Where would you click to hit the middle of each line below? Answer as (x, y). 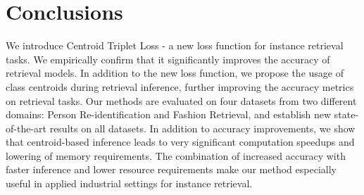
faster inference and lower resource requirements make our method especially (171, 169)
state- (346, 114)
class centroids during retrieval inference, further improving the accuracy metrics (180, 86)
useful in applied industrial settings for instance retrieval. (129, 183)
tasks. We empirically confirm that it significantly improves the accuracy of (168, 59)
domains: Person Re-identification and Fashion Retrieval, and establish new (169, 114)
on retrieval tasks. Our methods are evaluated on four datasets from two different (181, 100)
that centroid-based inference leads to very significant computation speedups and (180, 142)
